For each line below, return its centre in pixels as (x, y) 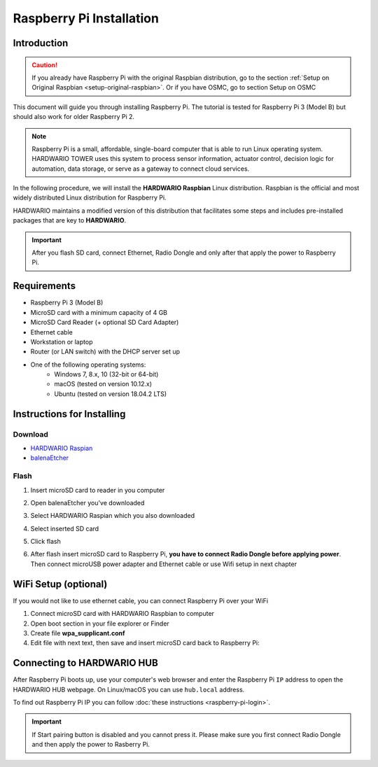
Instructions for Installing (69, 414)
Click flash (45, 542)
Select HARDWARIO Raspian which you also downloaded (113, 516)
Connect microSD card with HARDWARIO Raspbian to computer (122, 614)
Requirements (44, 286)
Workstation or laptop (62, 342)
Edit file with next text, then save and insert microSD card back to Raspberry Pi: (145, 643)
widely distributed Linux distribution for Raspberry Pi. (90, 198)
